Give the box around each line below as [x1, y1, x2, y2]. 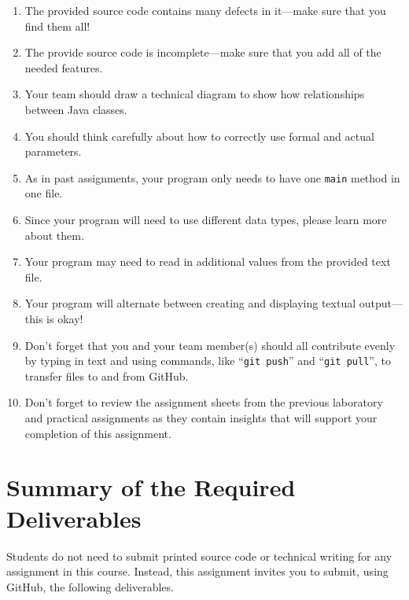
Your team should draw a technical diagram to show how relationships [24, 86, 365, 102]
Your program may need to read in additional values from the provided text [24, 253, 391, 270]
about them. [24, 226, 84, 243]
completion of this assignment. [24, 425, 171, 441]
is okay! [46, 310, 83, 326]
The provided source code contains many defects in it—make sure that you [24, 2, 386, 18]
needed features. [24, 59, 103, 75]
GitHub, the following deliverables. [6, 578, 174, 594]
